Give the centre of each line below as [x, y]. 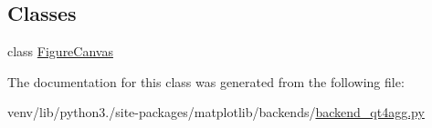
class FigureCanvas [60, 51]
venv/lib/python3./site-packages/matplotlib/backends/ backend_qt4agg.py [216, 112]
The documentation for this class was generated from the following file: [206, 81]
